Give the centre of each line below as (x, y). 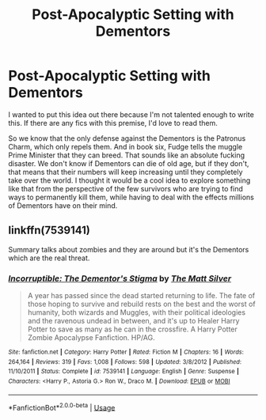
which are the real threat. (49, 258)
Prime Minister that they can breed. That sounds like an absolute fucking (127, 155)
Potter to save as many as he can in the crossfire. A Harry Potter (132, 329)
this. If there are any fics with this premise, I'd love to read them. (113, 123)
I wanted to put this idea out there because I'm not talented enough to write (131, 114)
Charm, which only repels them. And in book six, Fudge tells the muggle (125, 146)
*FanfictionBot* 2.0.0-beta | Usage (62, 407)
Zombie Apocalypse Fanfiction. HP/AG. (91, 338)
